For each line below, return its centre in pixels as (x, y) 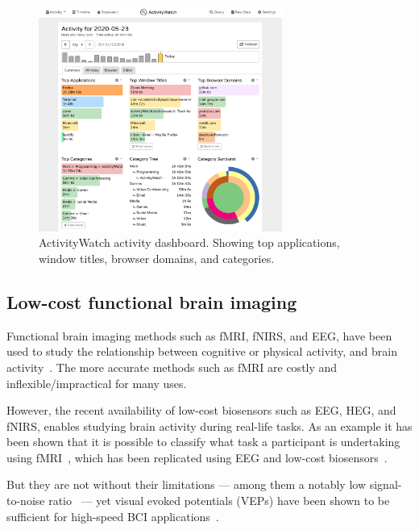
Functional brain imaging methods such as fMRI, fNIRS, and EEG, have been (199, 335)
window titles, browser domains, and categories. (157, 258)
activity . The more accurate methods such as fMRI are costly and (172, 367)
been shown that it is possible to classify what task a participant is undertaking (203, 442)
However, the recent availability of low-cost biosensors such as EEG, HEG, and (201, 410)
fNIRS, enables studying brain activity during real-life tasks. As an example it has (209, 426)
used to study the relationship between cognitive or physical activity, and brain (202, 351)
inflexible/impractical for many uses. (97, 383)
